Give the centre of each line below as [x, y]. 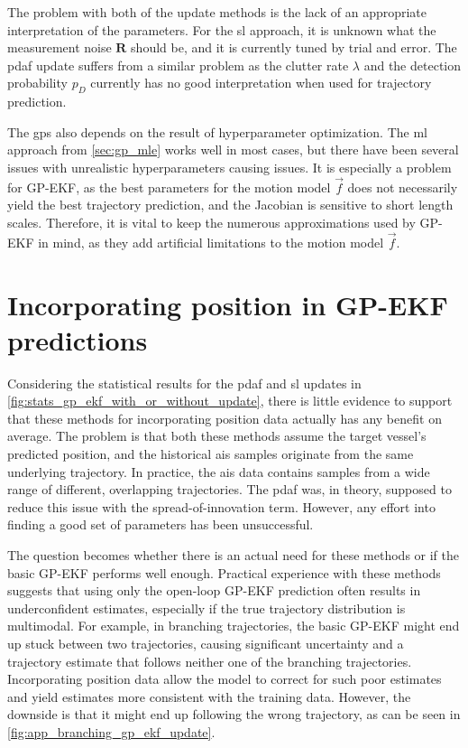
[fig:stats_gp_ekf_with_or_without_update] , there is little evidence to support [230, 401]
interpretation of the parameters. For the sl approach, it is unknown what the [222, 29]
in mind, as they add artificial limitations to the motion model [211, 242]
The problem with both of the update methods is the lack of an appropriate [217, 12]
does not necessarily [403, 187]
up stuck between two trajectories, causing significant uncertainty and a [206, 643]
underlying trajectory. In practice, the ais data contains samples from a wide [219, 471]
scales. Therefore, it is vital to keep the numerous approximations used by [211, 222]
